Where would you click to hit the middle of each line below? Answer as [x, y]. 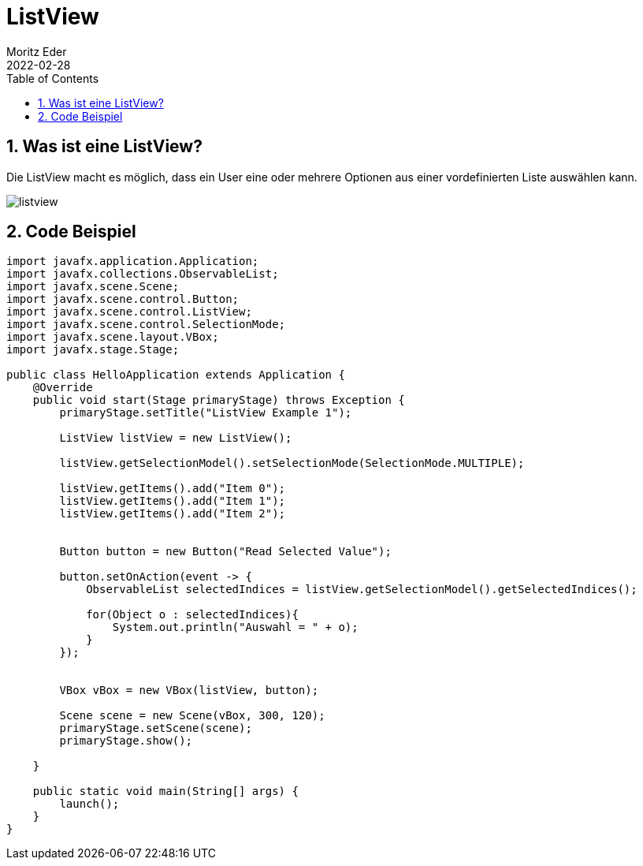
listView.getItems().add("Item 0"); [173, 489]
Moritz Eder [37, 51]
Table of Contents [53, 78]
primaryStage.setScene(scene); [156, 728]
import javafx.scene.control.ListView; [129, 312]
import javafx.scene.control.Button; [123, 299]
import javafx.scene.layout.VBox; [113, 337]
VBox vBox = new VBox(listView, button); [189, 691]
